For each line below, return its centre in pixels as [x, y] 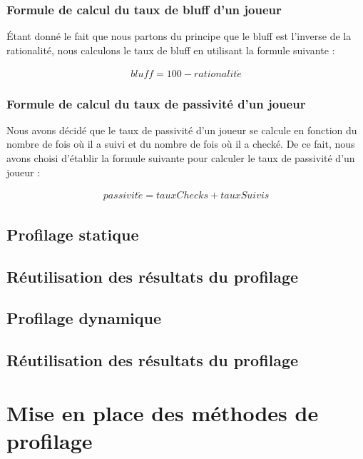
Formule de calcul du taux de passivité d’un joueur [156, 103]
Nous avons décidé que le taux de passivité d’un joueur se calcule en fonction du [182, 130]
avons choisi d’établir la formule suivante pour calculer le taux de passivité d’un [181, 158]
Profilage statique [73, 234]
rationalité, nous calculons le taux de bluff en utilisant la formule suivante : [171, 50]
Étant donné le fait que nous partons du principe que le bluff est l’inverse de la [179, 36]
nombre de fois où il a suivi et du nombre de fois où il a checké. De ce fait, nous [181, 144]
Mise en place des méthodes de [163, 412]
